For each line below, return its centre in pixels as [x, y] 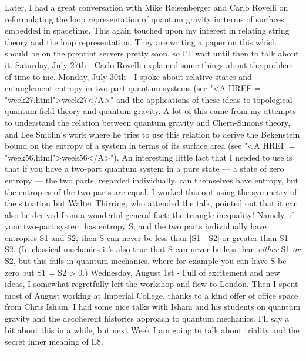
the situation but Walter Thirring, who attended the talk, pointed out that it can [152, 203]
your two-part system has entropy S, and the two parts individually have [136, 226]
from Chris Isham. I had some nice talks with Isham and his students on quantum [153, 307]
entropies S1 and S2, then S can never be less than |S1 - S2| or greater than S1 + [151, 237]
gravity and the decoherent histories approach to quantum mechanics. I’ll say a [147, 318]
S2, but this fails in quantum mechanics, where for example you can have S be [146, 261]
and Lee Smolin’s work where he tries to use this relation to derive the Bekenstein [152, 134]
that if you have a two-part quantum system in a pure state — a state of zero [144, 168]
